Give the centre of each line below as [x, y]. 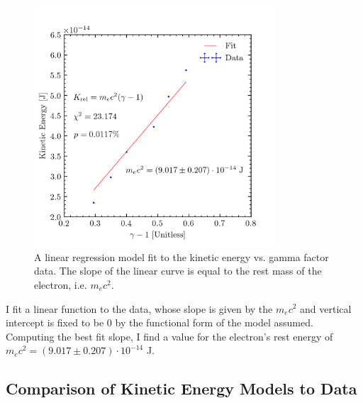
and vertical [326, 308]
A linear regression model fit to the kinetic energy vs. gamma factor [181, 256]
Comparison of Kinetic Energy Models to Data [181, 388]
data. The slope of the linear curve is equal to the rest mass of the [178, 271]
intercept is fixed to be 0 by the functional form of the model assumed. [160, 322]
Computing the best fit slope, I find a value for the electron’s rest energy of [169, 336]
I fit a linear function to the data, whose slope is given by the [139, 308]
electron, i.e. [61, 284]
